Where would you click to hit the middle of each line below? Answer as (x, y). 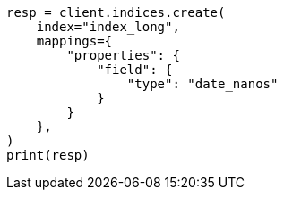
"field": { (135, 70)
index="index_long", (108, 27)
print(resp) (48, 155)
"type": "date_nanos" (202, 84)
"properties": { (123, 55)
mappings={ (74, 41)
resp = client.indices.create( (116, 12)
